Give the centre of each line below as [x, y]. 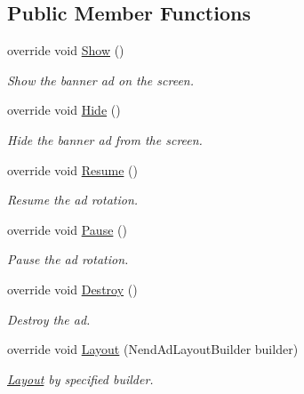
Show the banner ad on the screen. [101, 80]
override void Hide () [64, 110]
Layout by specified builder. [80, 378]
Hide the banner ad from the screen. [105, 139]
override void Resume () [72, 169]
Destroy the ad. [49, 319]
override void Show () [66, 50]
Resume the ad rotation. [73, 200]
